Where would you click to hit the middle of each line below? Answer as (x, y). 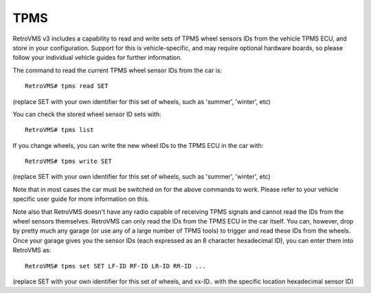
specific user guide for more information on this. (81, 199)
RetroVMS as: (32, 250)
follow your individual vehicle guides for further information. (97, 58)
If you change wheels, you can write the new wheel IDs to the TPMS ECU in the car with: (138, 145)
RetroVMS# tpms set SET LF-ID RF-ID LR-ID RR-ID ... (115, 266)
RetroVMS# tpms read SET (67, 86)
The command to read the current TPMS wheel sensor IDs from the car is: (117, 70)
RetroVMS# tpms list (59, 130)
